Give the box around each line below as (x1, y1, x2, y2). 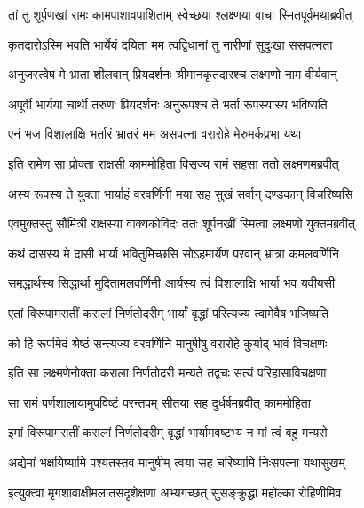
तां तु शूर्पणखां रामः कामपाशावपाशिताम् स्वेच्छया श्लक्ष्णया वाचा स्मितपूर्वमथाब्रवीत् (8, 5, 352, 23)
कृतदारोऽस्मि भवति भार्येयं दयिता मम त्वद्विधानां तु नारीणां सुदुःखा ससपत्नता (8, 35, 333, 53)
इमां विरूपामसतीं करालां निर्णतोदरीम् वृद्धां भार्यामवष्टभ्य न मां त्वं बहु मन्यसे (8, 423, 328, 441)
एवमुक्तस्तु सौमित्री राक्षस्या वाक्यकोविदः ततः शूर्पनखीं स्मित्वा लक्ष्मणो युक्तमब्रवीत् (8, 214, 355, 233)
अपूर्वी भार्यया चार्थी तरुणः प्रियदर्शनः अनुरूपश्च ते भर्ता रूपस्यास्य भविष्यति (8, 94, 328, 113)
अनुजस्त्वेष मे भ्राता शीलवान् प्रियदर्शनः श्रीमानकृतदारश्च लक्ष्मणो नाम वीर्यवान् (8, 65, 337, 83)
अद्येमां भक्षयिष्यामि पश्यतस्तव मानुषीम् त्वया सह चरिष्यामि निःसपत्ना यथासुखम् (8, 452, 345, 471)
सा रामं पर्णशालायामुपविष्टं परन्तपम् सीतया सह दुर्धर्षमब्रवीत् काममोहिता (8, 393, 311, 411)
